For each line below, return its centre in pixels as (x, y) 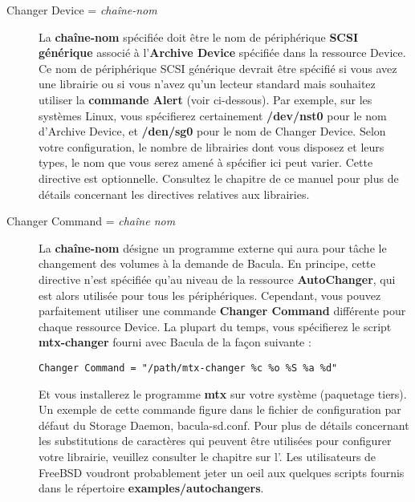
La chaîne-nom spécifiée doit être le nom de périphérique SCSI (199, 36)
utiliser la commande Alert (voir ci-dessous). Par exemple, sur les (205, 99)
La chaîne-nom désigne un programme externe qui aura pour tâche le (213, 247)
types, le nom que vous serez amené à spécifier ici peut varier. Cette (206, 162)
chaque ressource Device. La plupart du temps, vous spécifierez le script (215, 326)
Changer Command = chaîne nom (91, 221)
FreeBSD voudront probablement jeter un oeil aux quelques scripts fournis (222, 472)
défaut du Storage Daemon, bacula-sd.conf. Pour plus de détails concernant (224, 425)
